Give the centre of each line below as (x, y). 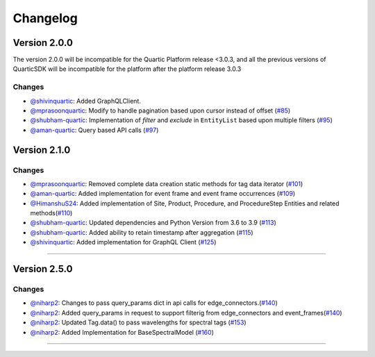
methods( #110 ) (51, 213)
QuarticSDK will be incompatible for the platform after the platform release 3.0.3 (127, 69)
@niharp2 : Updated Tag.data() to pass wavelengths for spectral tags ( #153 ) (138, 322)
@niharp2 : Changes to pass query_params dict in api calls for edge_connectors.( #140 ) (154, 303)
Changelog (45, 18)
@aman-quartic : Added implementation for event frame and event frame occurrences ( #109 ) (163, 194)
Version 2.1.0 (42, 150)
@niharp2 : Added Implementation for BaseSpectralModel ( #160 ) (122, 332)
